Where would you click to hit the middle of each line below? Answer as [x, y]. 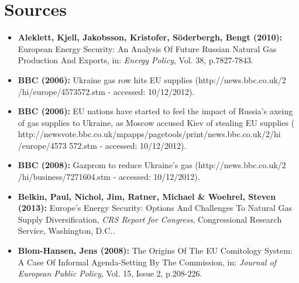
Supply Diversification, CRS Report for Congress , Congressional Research [150, 219]
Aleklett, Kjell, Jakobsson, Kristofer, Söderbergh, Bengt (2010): [150, 37]
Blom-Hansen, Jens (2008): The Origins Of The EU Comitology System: [155, 250]
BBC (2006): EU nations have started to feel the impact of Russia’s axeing [155, 111]
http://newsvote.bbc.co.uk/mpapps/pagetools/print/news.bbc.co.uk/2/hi [149, 134]
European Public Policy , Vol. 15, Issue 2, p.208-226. [110, 273]
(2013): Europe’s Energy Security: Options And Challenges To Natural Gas [155, 208]
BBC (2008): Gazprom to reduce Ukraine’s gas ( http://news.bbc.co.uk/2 [152, 165]
